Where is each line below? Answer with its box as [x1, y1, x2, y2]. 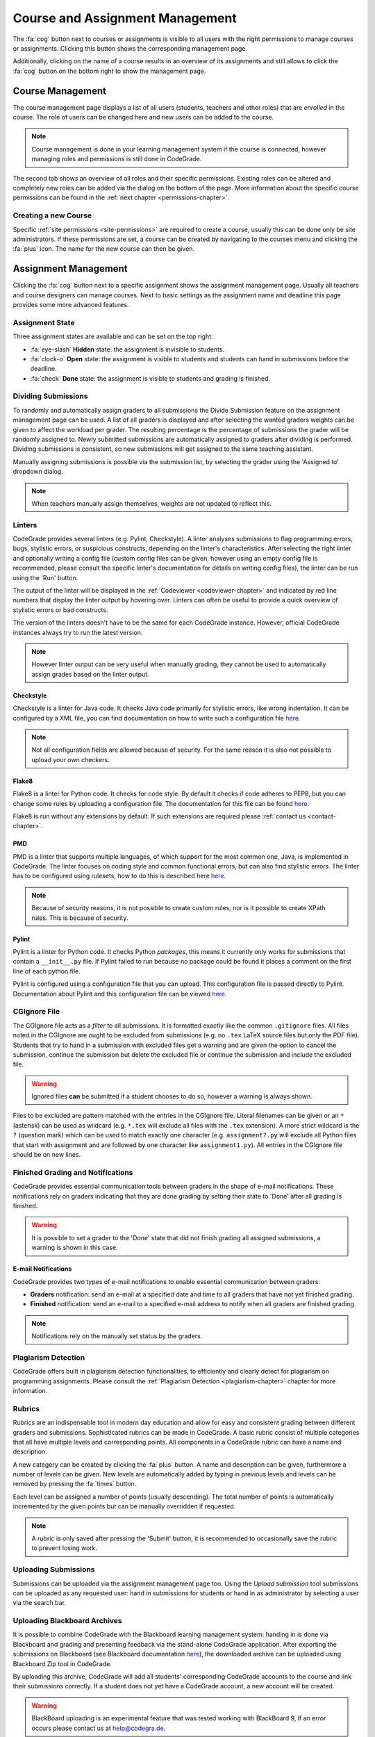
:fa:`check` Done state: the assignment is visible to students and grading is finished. [30, 374, 271, 382]
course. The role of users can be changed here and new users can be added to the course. [12, 113, 274, 122]
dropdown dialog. [12, 468, 64, 476]
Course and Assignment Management [12, 10, 237, 26]
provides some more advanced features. [12, 300, 129, 308]
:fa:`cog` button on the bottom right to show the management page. [12, 67, 206, 75]
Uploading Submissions [12, 1565, 95, 1574]
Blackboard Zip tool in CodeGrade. [12, 1659, 112, 1668]
